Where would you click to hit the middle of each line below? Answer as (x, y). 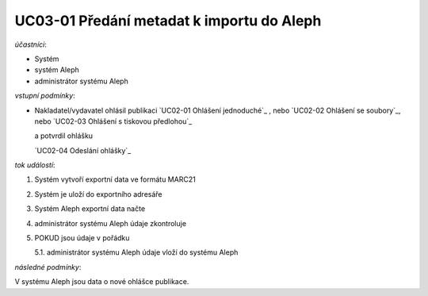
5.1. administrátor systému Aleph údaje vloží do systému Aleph (136, 252)
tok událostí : (35, 165)
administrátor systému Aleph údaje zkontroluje (110, 223)
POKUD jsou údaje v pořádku (82, 238)
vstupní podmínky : (45, 96)
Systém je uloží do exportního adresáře (98, 194)
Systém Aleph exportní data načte (90, 209)
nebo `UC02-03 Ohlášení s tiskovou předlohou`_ (113, 121)
